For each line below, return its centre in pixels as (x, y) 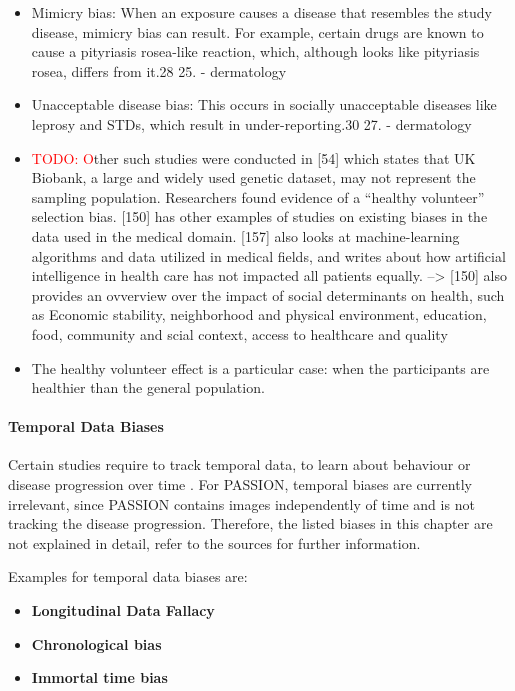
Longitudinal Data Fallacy (123, 610)
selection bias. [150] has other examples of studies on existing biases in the (259, 216)
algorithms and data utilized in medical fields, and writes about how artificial (268, 255)
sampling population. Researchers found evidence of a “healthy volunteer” (258, 196)
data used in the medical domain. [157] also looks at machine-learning (245, 235)
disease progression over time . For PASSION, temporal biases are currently (240, 484)
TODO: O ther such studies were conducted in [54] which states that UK (253, 157)
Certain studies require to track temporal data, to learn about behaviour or (239, 464)
